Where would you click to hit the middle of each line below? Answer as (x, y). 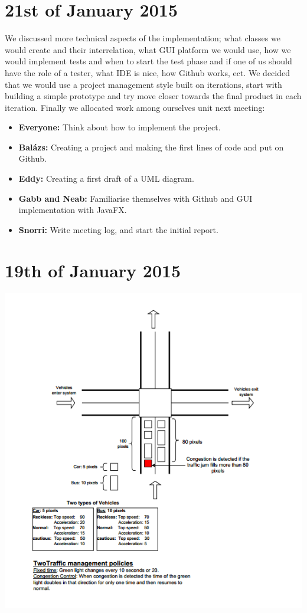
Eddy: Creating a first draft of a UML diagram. (106, 178)
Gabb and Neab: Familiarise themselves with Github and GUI (135, 198)
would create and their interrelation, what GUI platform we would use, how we (148, 49)
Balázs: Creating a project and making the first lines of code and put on (151, 147)
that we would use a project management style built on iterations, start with (143, 84)
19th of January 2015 (93, 270)
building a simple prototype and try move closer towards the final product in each (153, 96)
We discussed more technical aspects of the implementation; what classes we (143, 38)
